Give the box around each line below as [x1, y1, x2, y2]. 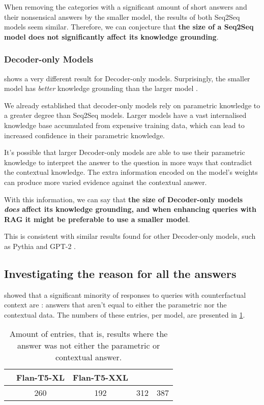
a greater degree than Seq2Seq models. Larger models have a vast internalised [4, 110, 247, 120]
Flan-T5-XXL [73, 371, 129, 384]
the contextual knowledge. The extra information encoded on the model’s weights [4, 167, 258, 177]
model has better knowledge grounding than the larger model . [4, 83, 198, 94]
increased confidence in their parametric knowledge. [4, 130, 165, 140]
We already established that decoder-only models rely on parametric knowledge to [4, 100, 260, 110]
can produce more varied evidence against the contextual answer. [4, 176, 207, 187]
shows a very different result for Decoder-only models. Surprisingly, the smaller [4, 73, 250, 83]
